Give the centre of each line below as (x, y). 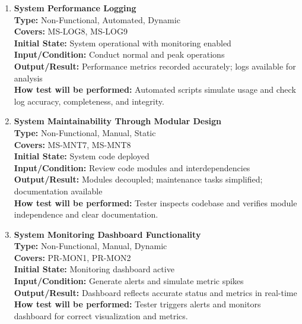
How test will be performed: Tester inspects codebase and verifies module (155, 202)
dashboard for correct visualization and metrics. (101, 315)
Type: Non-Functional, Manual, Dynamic (90, 246)
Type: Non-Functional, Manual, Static (85, 132)
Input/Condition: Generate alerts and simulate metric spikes (129, 281)
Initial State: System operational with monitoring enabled (123, 43)
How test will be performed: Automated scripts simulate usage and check (155, 89)
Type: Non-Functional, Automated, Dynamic (97, 19)
